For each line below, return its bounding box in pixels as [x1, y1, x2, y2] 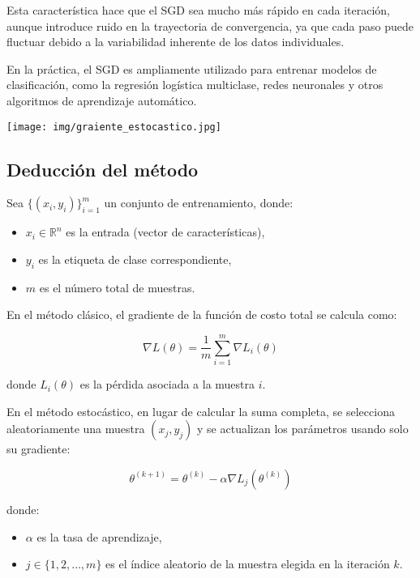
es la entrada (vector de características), [66, 223, 265, 240]
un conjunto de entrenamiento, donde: [104, 194, 294, 211]
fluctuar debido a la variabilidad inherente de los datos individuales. [6, 33, 345, 50]
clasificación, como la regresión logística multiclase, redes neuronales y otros [6, 76, 384, 93]
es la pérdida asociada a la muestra [79, 376, 255, 393]
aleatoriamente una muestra [6, 420, 145, 437]
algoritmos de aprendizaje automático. [6, 91, 197, 108]
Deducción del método [6, 156, 199, 181]
